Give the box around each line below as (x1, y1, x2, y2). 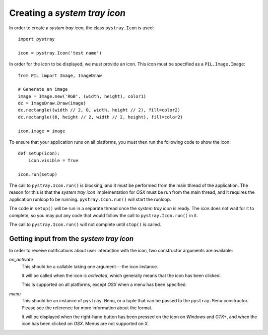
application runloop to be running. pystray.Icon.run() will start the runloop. (9, 196, 171, 202)
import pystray (18, 36, 55, 42)
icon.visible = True (28, 158, 78, 163)
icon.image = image (18, 128, 66, 134)
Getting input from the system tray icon (9, 234, 134, 243)
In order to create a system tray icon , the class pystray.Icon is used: (9, 25, 154, 31)
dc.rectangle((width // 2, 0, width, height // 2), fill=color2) (18, 107, 181, 113)
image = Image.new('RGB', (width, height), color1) (18, 93, 146, 99)
